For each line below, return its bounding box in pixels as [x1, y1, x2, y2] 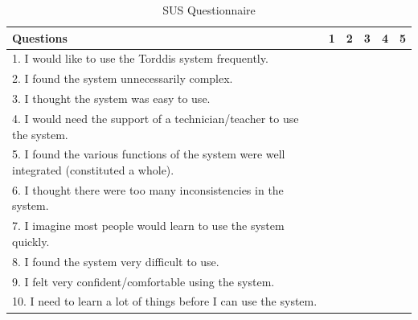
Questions [12, 29, 68, 46]
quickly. [12, 232, 50, 249]
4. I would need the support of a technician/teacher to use [12, 109, 299, 126]
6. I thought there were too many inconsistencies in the [12, 181, 284, 198]
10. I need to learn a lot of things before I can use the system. [12, 293, 318, 310]
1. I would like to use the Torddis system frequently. [12, 50, 268, 67]
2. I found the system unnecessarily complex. [12, 70, 233, 87]
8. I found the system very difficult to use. [12, 252, 219, 269]
